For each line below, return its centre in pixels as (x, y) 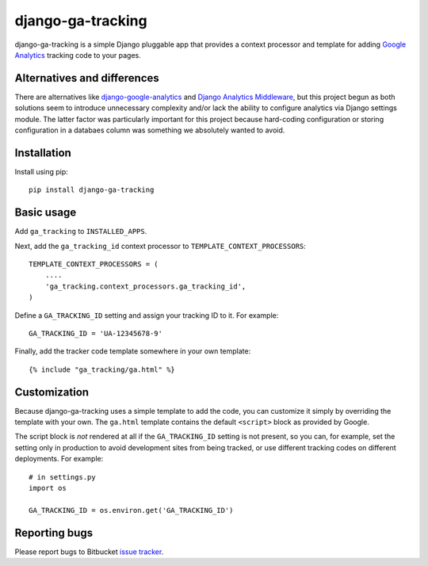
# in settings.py (62, 477)
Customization (52, 392)
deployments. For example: (59, 459)
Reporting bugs (54, 532)
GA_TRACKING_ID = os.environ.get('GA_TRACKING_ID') (131, 510)
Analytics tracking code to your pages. (78, 55)
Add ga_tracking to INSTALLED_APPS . (81, 231)
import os (48, 488)
